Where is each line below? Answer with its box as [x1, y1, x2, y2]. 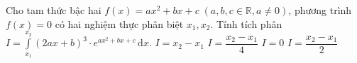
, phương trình [288, 3, 352, 17]
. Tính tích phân [210, 16, 282, 31]
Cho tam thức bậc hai [6, 3, 101, 17]
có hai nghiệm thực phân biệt [55, 16, 184, 31]
